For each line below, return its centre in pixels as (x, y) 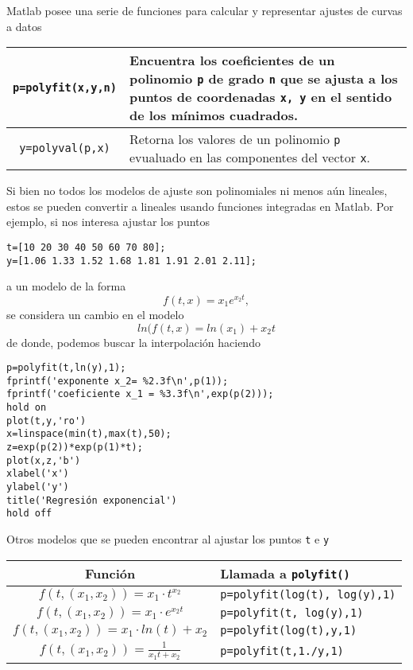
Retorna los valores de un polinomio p (235, 139)
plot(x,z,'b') (44, 460)
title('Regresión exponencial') (92, 500)
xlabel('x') (38, 474)
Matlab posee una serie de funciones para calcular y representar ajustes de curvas (205, 10)
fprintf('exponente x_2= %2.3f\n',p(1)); (118, 381)
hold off (29, 514)
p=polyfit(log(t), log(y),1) (308, 594)
